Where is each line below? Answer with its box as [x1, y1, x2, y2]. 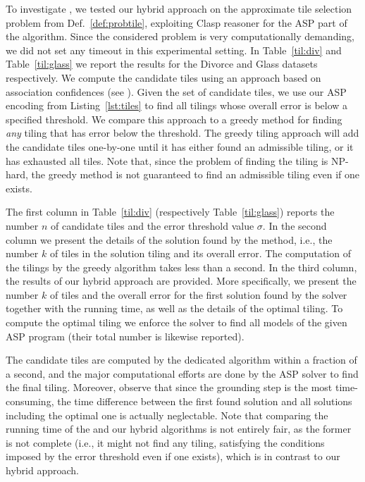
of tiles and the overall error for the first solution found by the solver [49, 287, 347, 302]
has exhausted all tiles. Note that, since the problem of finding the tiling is [6, 153, 328, 168]
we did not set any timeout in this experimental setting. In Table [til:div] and [6, 42, 342, 57]
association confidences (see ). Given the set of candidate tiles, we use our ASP [6, 84, 347, 99]
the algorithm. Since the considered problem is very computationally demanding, [6, 29, 355, 44]
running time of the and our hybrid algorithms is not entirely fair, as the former [6, 421, 352, 436]
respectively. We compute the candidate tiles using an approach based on [6, 70, 321, 85]
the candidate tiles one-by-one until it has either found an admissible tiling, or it [6, 139, 354, 154]
